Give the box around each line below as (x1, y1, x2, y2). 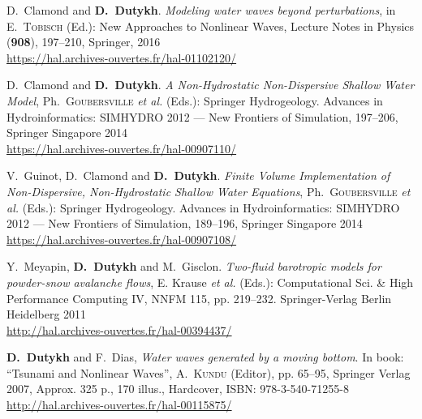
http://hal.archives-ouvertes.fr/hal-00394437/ (6, 321, 232, 338)
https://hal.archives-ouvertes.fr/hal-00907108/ (6, 230, 237, 247)
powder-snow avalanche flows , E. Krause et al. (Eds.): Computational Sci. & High (6, 273, 414, 290)
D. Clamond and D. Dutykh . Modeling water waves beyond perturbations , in (6, 2, 396, 18)
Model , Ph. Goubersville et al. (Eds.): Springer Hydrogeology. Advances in (6, 92, 383, 109)
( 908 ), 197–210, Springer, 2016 (6, 33, 161, 50)
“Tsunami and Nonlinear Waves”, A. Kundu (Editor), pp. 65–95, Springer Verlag (6, 364, 411, 381)
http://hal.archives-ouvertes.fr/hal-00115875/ (6, 396, 232, 413)
